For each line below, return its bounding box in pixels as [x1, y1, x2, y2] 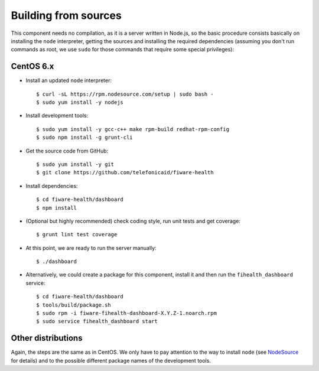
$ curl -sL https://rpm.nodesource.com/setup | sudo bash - [36, 90, 214, 97]
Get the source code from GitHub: [25, 147, 109, 154]
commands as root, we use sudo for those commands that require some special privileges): [11, 46, 235, 53]
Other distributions [11, 333, 83, 343]
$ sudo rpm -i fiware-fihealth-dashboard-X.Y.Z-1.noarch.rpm [36, 310, 217, 317]
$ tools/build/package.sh [36, 301, 112, 308]
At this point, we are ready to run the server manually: [25, 244, 157, 251]
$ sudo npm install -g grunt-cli [36, 134, 133, 141]
